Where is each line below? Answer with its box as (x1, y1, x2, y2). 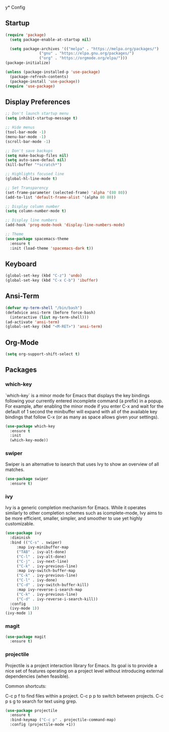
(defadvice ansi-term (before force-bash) (5, 310, 96, 315)
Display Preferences (5, 97, 71, 106)
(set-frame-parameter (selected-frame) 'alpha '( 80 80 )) (5, 190, 128, 195)
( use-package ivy (5, 530, 42, 536)
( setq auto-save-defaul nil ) (5, 158, 67, 163)
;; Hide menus (5, 125, 35, 130)
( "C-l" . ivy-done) (16, 577, 58, 583)
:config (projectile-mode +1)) (10, 722, 76, 727)
